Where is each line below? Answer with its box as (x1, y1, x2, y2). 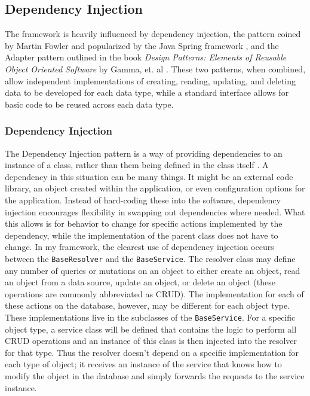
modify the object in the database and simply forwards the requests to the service (5, 369, 305, 382)
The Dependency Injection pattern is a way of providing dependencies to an (5, 147, 283, 159)
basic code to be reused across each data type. (5, 98, 174, 110)
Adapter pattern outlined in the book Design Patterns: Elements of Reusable (5, 51, 287, 63)
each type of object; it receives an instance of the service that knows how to (5, 358, 282, 370)
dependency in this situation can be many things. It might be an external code (5, 170, 293, 182)
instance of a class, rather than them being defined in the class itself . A (5, 159, 269, 171)
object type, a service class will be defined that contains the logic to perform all (5, 322, 297, 335)
